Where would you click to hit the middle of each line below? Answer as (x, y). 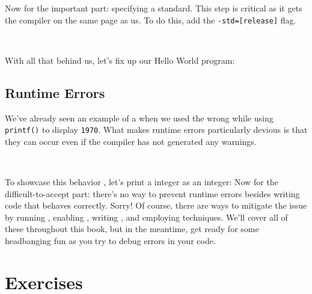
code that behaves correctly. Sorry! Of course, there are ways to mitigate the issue (156, 205)
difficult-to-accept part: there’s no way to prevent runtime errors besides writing (152, 193)
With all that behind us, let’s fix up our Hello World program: (120, 60)
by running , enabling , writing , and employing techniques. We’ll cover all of (146, 217)
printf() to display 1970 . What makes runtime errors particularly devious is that (156, 130)
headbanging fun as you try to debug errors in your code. (110, 241)
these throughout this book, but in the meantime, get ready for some (132, 229)
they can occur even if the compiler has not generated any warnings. (131, 141)
